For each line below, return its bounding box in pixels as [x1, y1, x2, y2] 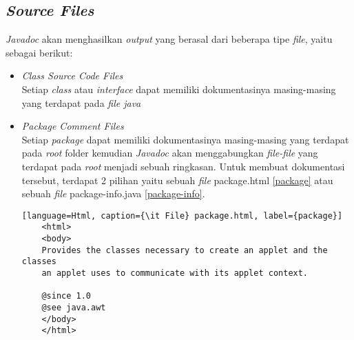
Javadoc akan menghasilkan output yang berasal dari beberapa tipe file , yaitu [6, 32, 333, 46]
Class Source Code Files [21, 68, 123, 83]
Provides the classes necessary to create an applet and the [41, 245, 328, 255]
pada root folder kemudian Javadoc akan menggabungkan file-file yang [21, 146, 318, 160]
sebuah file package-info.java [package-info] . [21, 186, 205, 201]
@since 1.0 [41, 291, 92, 301]
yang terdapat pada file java [21, 95, 141, 110]
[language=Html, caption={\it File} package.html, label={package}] [21, 210, 343, 221]
